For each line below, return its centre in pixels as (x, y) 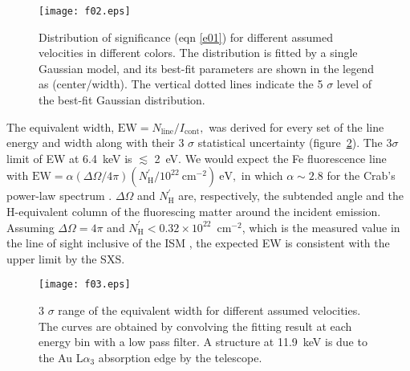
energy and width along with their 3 (95, 143)
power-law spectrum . (59, 196)
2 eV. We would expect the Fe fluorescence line (270, 158)
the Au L (61, 357)
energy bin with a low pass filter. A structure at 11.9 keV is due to (203, 342)
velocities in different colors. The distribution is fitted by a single (198, 53)
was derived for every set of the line (296, 126)
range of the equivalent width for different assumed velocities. (209, 310)
